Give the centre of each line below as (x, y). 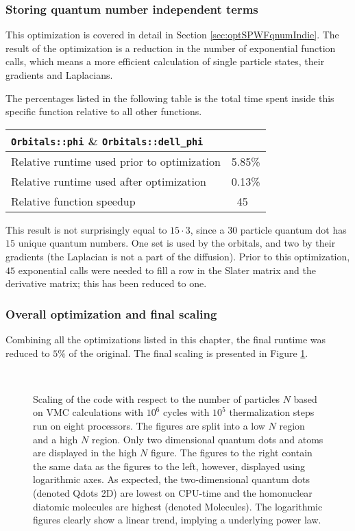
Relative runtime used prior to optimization (116, 161)
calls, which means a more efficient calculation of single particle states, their (165, 61)
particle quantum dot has (293, 229)
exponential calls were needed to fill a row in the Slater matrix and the (167, 270)
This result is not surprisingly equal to (86, 229)
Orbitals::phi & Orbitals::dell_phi (107, 140)
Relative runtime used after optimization (109, 181)
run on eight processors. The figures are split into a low (149, 425)
